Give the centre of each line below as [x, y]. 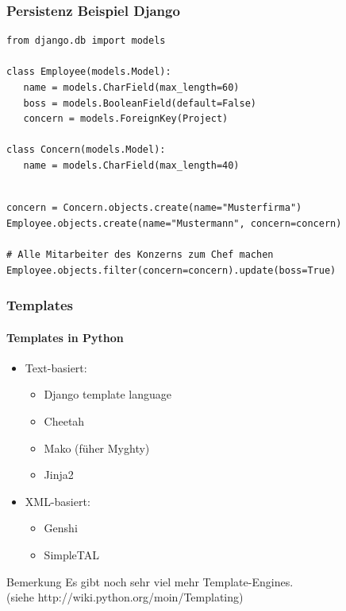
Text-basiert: [56, 367]
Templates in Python [65, 337]
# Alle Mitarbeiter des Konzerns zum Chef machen [140, 254]
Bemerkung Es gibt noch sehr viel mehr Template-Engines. [150, 581]
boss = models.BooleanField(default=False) [140, 103]
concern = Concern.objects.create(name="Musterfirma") [154, 208]
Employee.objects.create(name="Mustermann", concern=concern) [174, 223]
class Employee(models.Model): [89, 72]
